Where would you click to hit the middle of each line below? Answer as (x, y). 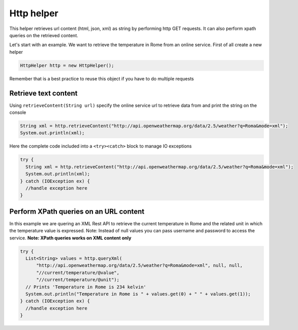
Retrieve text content (43, 93)
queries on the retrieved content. (44, 35)
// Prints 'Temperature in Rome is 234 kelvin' (86, 287)
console (18, 112)
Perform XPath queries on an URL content (77, 211)
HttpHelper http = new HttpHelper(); (67, 65)
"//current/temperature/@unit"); (78, 280)
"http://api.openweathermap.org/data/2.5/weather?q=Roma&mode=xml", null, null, (140, 265)
